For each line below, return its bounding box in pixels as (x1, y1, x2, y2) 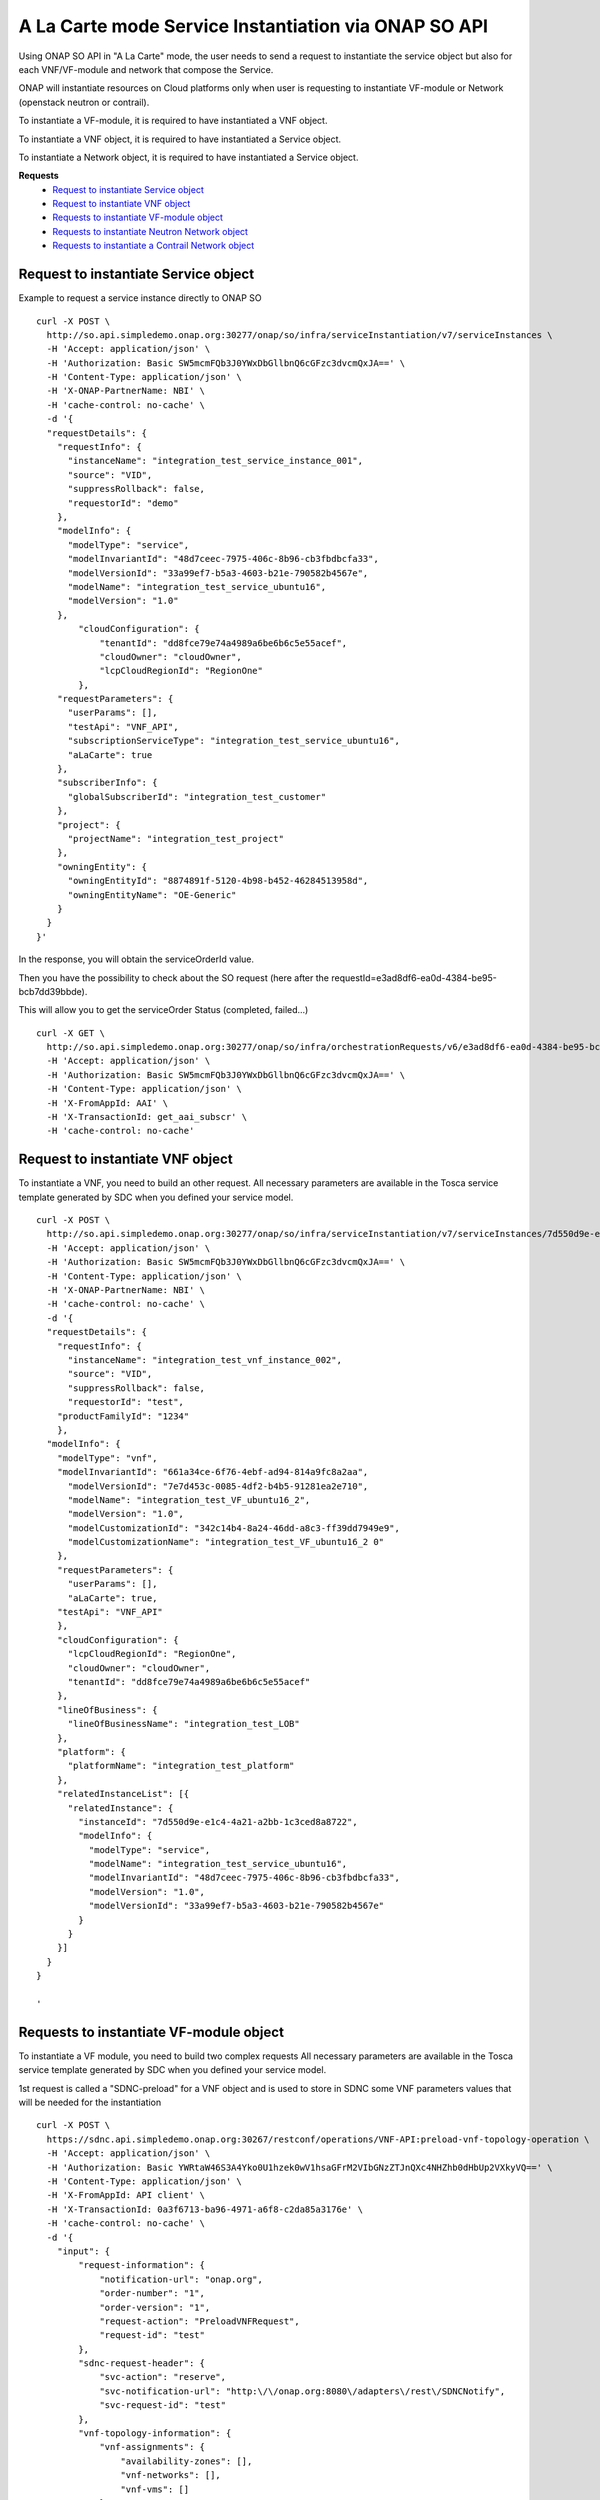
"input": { (56, 2245, 111, 2257)
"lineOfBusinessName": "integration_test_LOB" (67, 1718, 300, 1730)
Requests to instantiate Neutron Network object (52, 225, 249, 237)
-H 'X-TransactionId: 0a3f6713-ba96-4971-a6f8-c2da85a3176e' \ (46, 2203, 364, 2215)
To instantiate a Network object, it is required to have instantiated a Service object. (18, 151, 359, 163)
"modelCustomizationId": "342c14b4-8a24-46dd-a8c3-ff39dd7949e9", (67, 1522, 400, 1534)
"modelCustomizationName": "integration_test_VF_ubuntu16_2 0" (67, 1536, 385, 1548)
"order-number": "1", (99, 2288, 205, 2299)
